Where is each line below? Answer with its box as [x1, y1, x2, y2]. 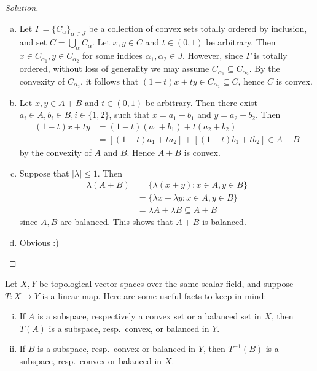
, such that [109, 108, 150, 121]
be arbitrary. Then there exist [145, 96, 258, 109]
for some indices [82, 49, 143, 62]
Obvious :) [19, 235, 59, 248]
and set [19, 36, 47, 48]
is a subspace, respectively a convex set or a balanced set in [37, 310, 262, 323]
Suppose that [19, 166, 69, 179]
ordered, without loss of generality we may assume [19, 62, 209, 75]
